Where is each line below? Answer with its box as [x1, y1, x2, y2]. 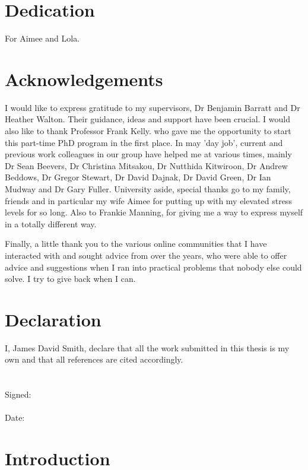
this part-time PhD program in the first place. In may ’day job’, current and [5, 136, 283, 148]
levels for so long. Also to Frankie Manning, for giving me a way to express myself [5, 206, 303, 218]
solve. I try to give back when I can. [5, 272, 136, 285]
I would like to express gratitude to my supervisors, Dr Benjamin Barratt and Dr [5, 101, 300, 113]
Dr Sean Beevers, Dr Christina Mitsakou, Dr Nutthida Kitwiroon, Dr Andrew [5, 159, 288, 172]
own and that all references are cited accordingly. [5, 353, 183, 366]
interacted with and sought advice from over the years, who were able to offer [5, 249, 287, 261]
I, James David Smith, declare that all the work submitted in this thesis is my [5, 341, 290, 354]
